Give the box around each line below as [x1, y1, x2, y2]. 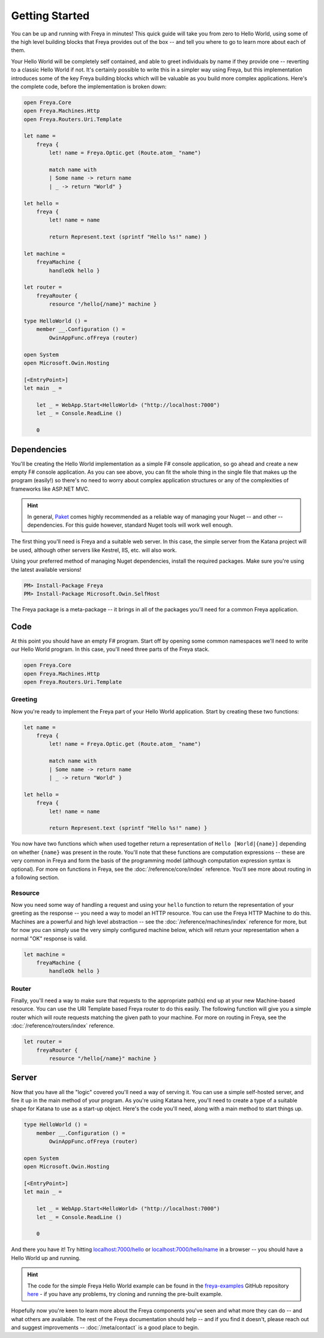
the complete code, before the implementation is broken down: [11, 83, 167, 90]
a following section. [11, 874, 59, 881]
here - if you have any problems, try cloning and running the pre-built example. [27, 1290, 223, 1297]
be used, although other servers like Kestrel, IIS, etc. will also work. [11, 546, 177, 554]
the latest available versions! [11, 566, 82, 573]
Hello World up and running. [11, 1254, 81, 1261]
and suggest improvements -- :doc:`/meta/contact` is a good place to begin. [11, 1324, 199, 1331]
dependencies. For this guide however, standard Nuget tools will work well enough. [27, 521, 233, 528]
